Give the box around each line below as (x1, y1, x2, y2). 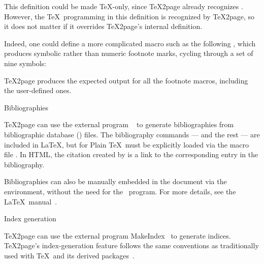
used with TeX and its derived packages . (4, 250, 135, 260)
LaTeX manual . (4, 196, 57, 207)
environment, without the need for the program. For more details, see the (4, 186, 236, 196)
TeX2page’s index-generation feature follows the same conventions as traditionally (4, 240, 259, 251)
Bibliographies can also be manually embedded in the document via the (4, 176, 227, 187)
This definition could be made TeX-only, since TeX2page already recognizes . (4, 1, 243, 11)
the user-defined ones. (4, 85, 72, 96)
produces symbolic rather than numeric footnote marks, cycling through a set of (4, 48, 253, 58)
